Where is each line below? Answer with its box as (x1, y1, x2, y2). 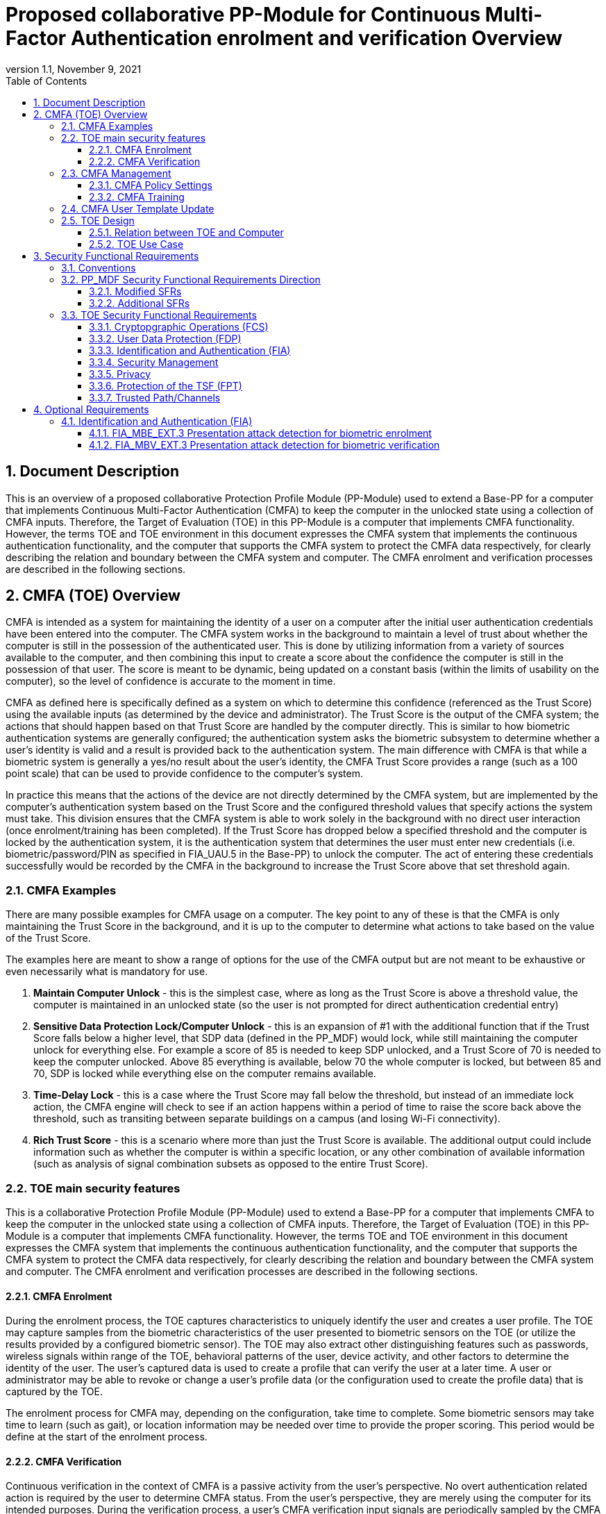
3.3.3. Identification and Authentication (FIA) (89, 344, 291, 356)
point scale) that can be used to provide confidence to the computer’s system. (6, 767, 363, 780)
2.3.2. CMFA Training (89, 190, 185, 203)
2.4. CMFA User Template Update (61, 202, 214, 215)
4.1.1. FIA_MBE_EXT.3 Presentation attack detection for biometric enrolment (89, 426, 432, 439)
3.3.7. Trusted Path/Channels (89, 391, 221, 404)
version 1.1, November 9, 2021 (6, 63, 142, 75)
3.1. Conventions (61, 261, 136, 274)
